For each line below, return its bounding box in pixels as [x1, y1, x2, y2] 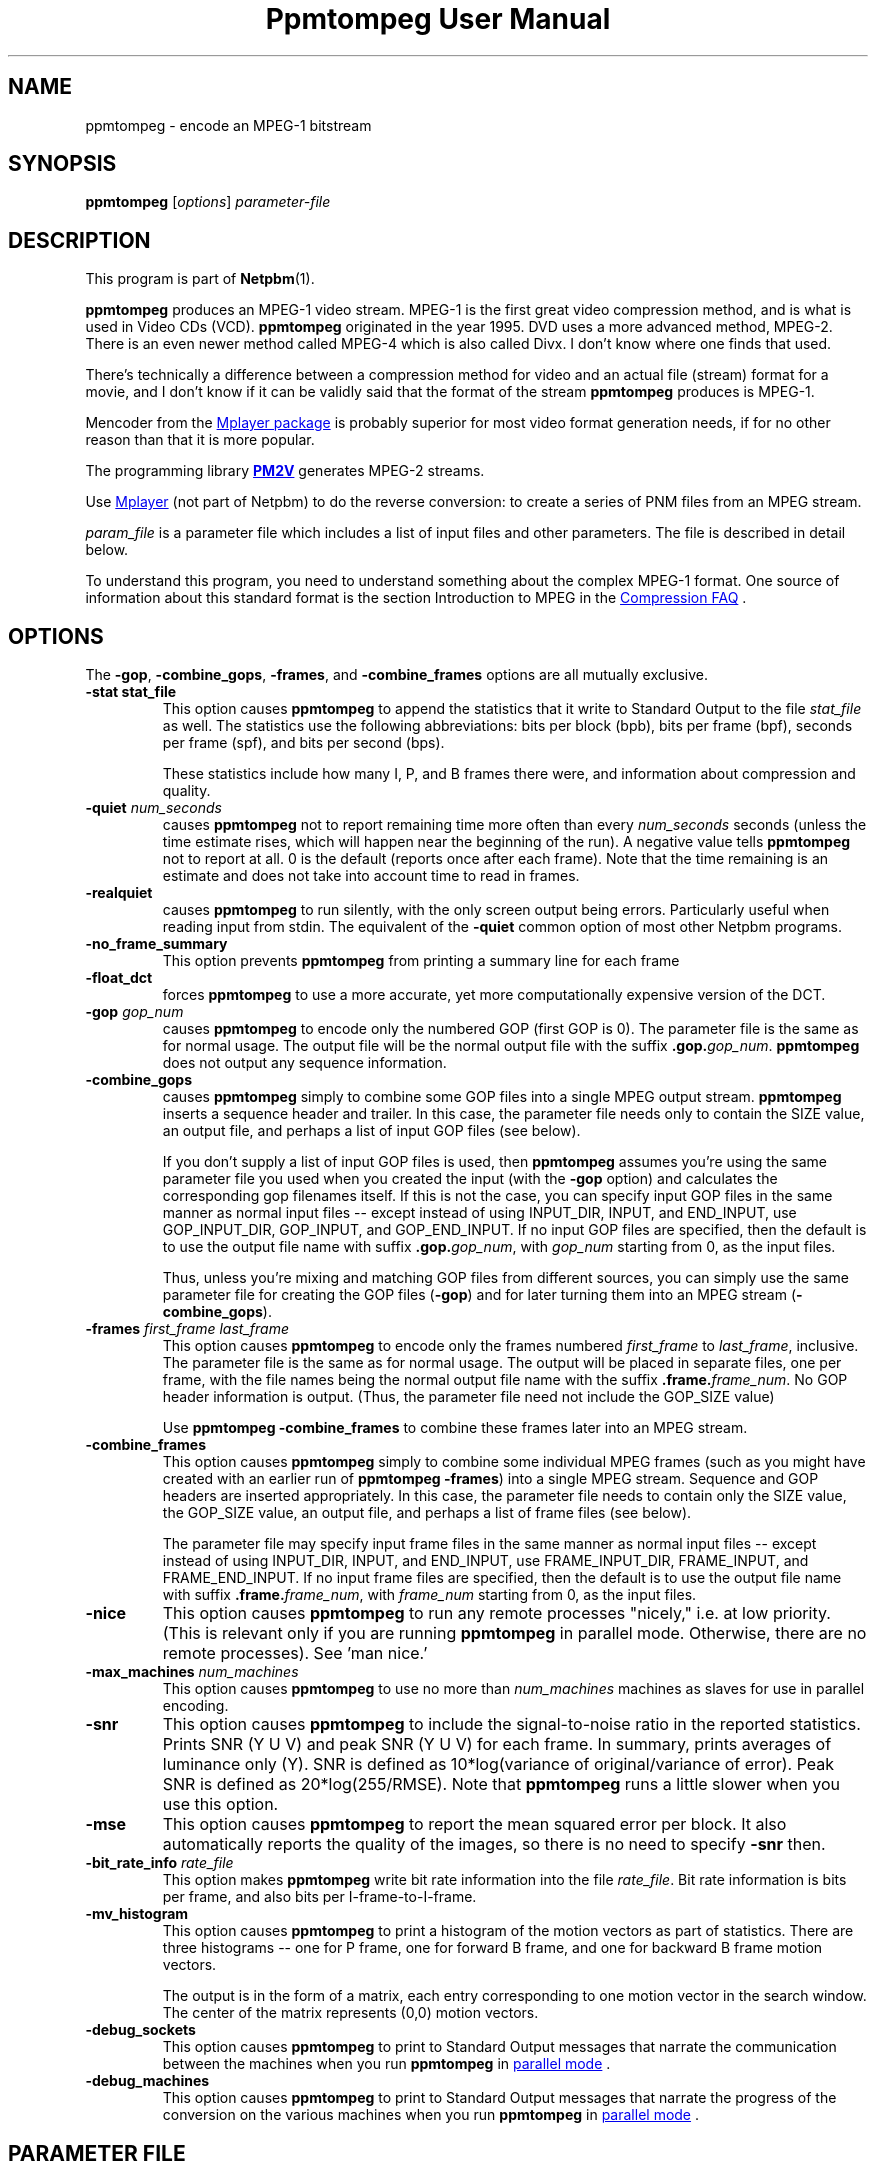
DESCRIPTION [8, 227, 151, 253]
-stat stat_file [85, 683, 177, 701]
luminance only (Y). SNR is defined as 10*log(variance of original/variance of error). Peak [162, 1754, 835, 1775]
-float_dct [85, 969, 153, 987]
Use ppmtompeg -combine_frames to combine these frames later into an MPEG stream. [162, 1419, 748, 1437]
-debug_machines [85, 2072, 210, 2090]
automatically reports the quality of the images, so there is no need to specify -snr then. [162, 1834, 826, 1855]
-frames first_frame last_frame [85, 1320, 289, 1338]
